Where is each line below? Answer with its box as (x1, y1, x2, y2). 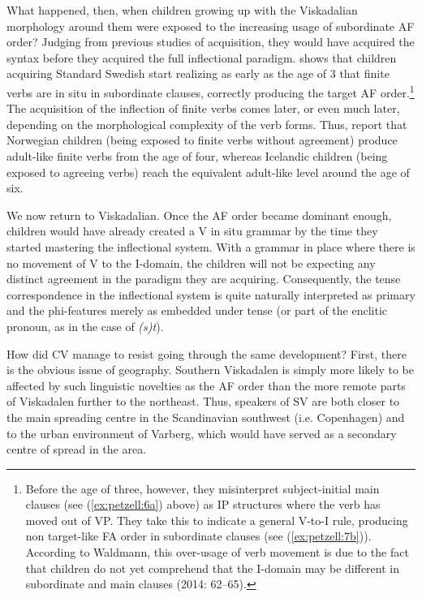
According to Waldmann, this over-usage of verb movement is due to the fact (25, 544, 409, 561)
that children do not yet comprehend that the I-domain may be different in (25, 559, 399, 576)
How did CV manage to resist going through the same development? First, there (6, 345, 407, 362)
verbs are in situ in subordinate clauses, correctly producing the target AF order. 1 (6, 81, 415, 101)
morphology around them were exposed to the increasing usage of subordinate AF (6, 17, 415, 34)
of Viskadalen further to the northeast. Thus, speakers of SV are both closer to (6, 393, 400, 410)
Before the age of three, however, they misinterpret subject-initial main (25, 480, 380, 497)
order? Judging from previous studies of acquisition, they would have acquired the (6, 33, 415, 50)
